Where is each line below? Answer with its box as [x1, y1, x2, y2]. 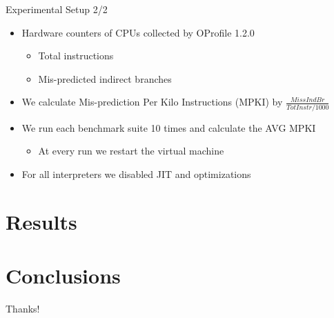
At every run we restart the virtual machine [38, 143, 224, 158]
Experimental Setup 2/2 [6, 2, 108, 16]
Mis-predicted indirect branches [38, 71, 172, 86]
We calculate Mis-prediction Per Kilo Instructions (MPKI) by [21, 95, 283, 109]
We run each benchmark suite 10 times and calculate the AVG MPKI [21, 120, 316, 135]
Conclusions [6, 261, 121, 290]
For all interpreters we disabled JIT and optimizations [21, 166, 251, 181]
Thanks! [6, 301, 40, 315]
